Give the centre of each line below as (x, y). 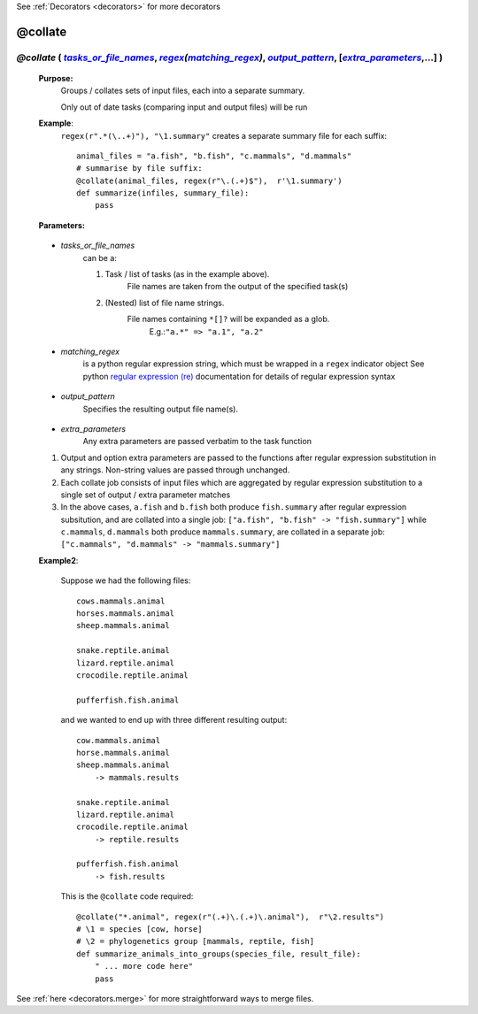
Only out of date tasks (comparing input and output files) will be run (184, 107)
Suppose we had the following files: (126, 580)
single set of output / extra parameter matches (146, 495)
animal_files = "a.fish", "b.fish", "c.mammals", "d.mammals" (214, 156)
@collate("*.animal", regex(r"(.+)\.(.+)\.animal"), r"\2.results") (231, 917)
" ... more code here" (144, 966)
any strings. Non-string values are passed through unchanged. (175, 470)
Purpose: (56, 78)
